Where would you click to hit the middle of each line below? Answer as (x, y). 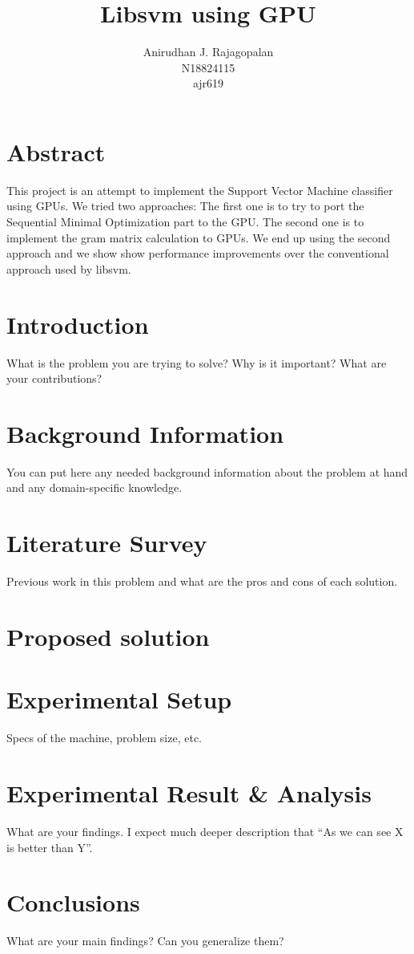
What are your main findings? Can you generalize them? (145, 941)
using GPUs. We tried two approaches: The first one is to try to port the (185, 206)
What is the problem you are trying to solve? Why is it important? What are (197, 362)
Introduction (78, 324)
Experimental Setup (119, 699)
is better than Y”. (50, 847)
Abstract (56, 151)
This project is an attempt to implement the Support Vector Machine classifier (200, 190)
